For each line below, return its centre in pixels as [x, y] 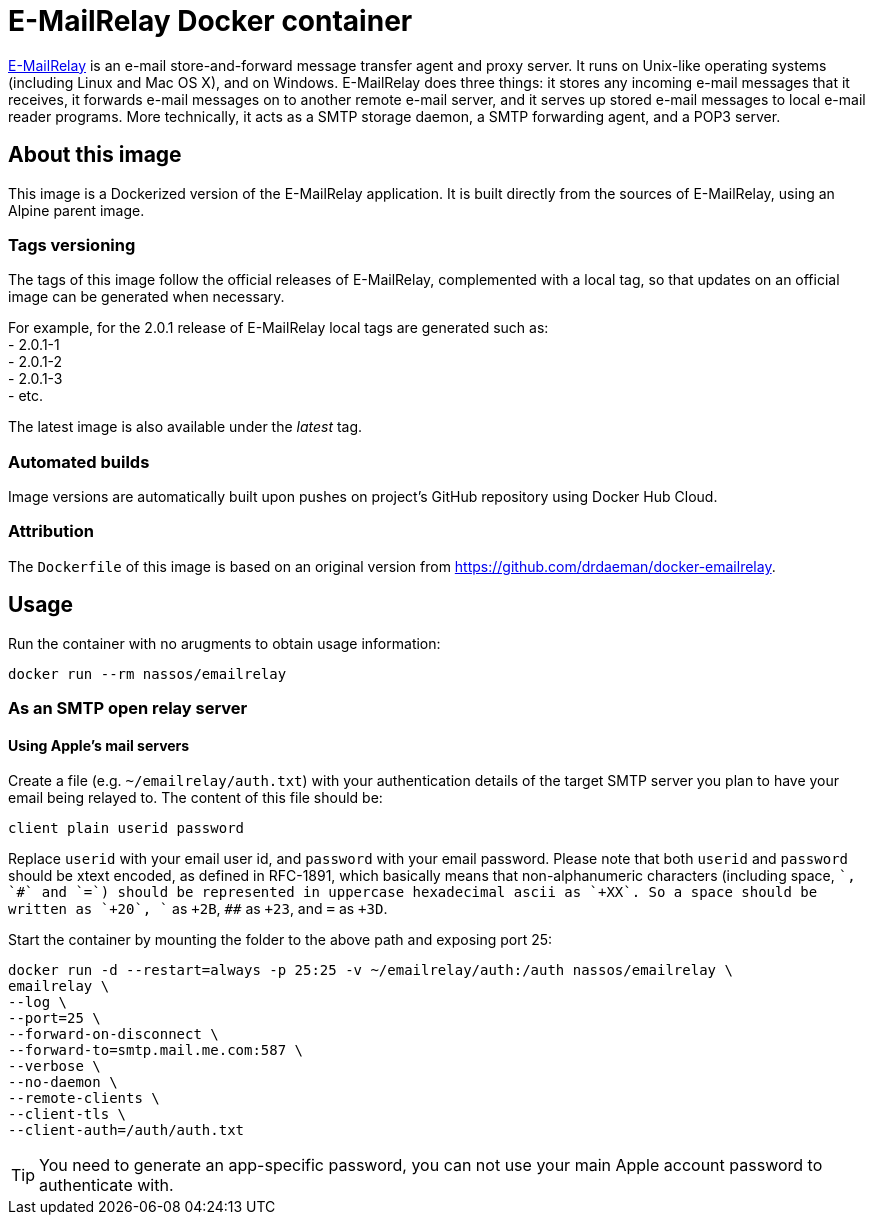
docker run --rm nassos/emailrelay [147, 673]
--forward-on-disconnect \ [113, 1034]
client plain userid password [126, 828]
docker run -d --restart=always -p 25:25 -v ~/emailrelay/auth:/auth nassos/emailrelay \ [370, 970]
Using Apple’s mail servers [99, 745]
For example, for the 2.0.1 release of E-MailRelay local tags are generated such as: [278, 328]
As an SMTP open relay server [128, 708]
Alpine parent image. [76, 210]
